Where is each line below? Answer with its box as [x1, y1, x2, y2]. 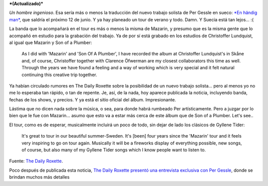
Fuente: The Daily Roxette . [9, 158, 63, 164]
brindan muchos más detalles [9, 174, 69, 180]
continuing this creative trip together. [21, 72, 97, 78]
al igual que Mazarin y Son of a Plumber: [9, 40, 92, 46]
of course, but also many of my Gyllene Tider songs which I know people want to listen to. [21, 147, 206, 153]
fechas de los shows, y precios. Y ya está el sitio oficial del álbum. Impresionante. [9, 96, 176, 102]
